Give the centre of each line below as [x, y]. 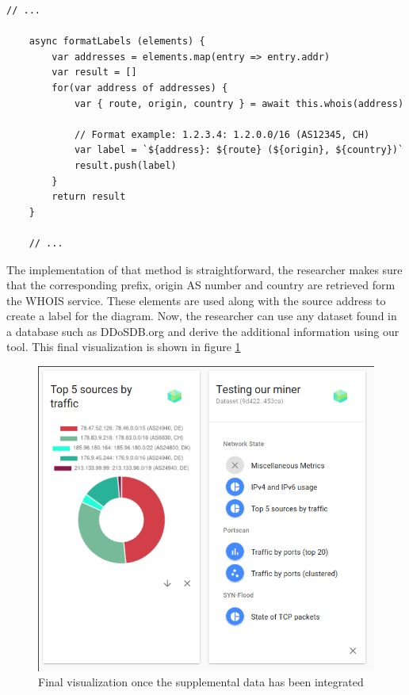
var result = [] [94, 73]
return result [89, 197]
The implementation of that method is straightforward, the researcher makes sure [204, 269]
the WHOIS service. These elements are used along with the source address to [196, 300]
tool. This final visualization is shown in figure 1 [124, 347]
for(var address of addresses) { [140, 88]
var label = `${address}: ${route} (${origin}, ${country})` [239, 150]
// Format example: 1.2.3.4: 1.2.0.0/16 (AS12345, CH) [222, 134]
